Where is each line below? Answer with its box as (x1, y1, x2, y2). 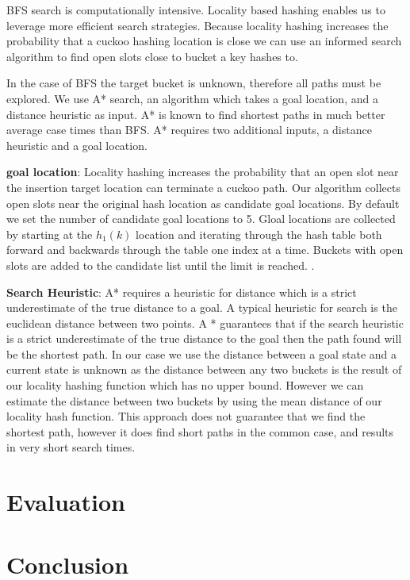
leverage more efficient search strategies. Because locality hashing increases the (6, 17, 389, 33)
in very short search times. (6, 439, 136, 455)
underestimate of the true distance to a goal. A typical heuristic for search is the (6, 299, 397, 316)
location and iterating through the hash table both (136, 225, 382, 242)
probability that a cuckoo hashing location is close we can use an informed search (6, 33, 402, 49)
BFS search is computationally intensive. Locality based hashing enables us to (6, 2, 385, 17)
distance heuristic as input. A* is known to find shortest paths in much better (6, 106, 385, 122)
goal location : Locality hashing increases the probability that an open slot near (6, 163, 399, 180)
